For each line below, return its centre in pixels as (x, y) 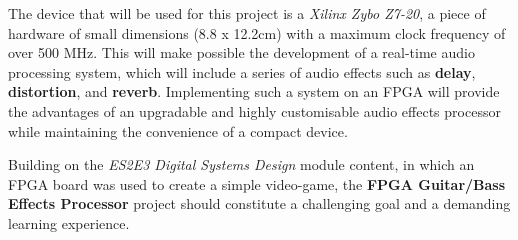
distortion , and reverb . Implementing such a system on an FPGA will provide (254, 91)
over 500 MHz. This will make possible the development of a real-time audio (241, 52)
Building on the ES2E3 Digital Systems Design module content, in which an (241, 164)
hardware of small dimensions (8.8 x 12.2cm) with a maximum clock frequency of (257, 32)
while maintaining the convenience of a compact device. (178, 130)
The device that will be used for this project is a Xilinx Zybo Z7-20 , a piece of (247, 13)
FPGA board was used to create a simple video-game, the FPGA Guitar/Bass (257, 183)
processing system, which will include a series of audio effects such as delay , (242, 71)
